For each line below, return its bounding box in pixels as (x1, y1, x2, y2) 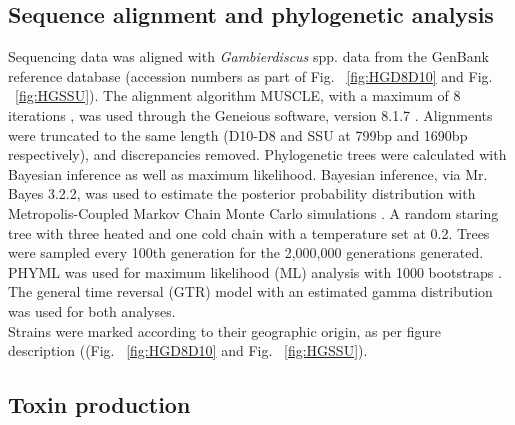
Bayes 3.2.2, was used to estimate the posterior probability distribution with (8, 183, 476, 204)
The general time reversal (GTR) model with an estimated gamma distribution (8, 281, 493, 302)
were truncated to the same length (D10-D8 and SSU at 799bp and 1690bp (8, 124, 468, 145)
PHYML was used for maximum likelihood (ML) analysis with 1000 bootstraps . (8, 261, 502, 282)
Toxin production (8, 389, 191, 420)
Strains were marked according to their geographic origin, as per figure (8, 320, 441, 341)
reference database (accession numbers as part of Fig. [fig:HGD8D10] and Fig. (8, 65, 493, 86)
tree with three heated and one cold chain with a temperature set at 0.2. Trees (8, 222, 490, 243)
